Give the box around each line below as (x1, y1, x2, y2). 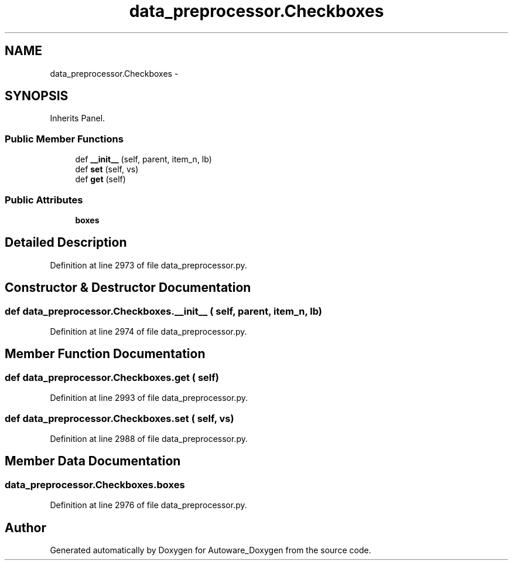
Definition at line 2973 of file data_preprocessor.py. (50, 260, 247, 270)
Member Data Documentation (5, 454, 181, 469)
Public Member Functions (5, 132, 124, 145)
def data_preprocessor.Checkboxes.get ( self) (5, 371, 219, 383)
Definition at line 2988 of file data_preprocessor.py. (50, 433, 248, 444)
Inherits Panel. (50, 113, 105, 124)
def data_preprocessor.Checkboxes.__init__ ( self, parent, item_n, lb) (5, 305, 323, 317)
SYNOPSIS (5, 89, 69, 104)
